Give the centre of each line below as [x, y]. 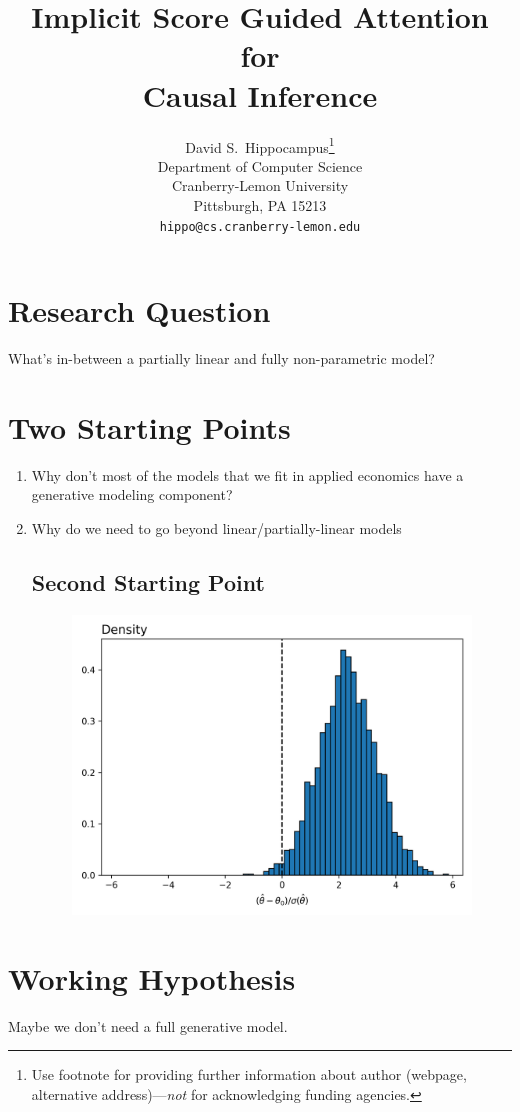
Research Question [139, 310]
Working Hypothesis [152, 977]
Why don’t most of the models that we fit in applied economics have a [247, 474]
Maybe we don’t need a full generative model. [148, 1025]
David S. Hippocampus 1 [260, 145]
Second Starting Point [148, 582]
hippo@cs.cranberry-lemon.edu [260, 226]
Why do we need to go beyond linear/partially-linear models [216, 528]
